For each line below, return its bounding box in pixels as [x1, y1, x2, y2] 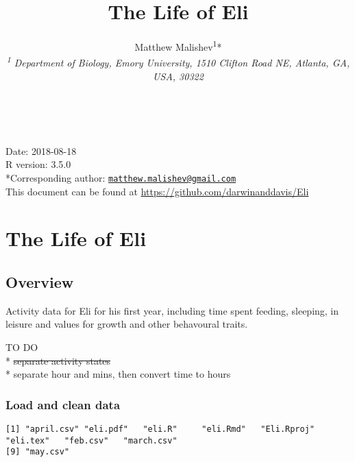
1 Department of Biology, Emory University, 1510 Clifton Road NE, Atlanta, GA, [6, 53, 350, 70]
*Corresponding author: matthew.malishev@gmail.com [5, 171, 236, 184]
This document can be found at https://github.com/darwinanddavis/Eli [5, 184, 309, 198]
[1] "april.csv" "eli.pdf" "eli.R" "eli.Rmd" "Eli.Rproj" [5, 424, 315, 435]
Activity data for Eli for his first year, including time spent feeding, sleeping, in [5, 303, 339, 317]
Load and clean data [5, 396, 121, 413]
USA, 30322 [153, 69, 204, 83]
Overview [5, 271, 74, 293]
